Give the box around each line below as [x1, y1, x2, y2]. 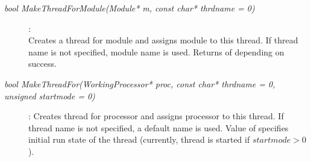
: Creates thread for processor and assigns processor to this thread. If [28, 110, 284, 122]
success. [28, 57, 57, 70]
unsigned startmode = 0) [4, 89, 95, 102]
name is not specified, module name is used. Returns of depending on [28, 45, 284, 58]
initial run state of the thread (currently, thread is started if [28, 133, 250, 146]
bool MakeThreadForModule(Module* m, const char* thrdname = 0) [4, 2, 255, 14]
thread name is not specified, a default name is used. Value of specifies [28, 121, 289, 134]
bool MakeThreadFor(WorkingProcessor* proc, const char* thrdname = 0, [4, 77, 275, 90]
